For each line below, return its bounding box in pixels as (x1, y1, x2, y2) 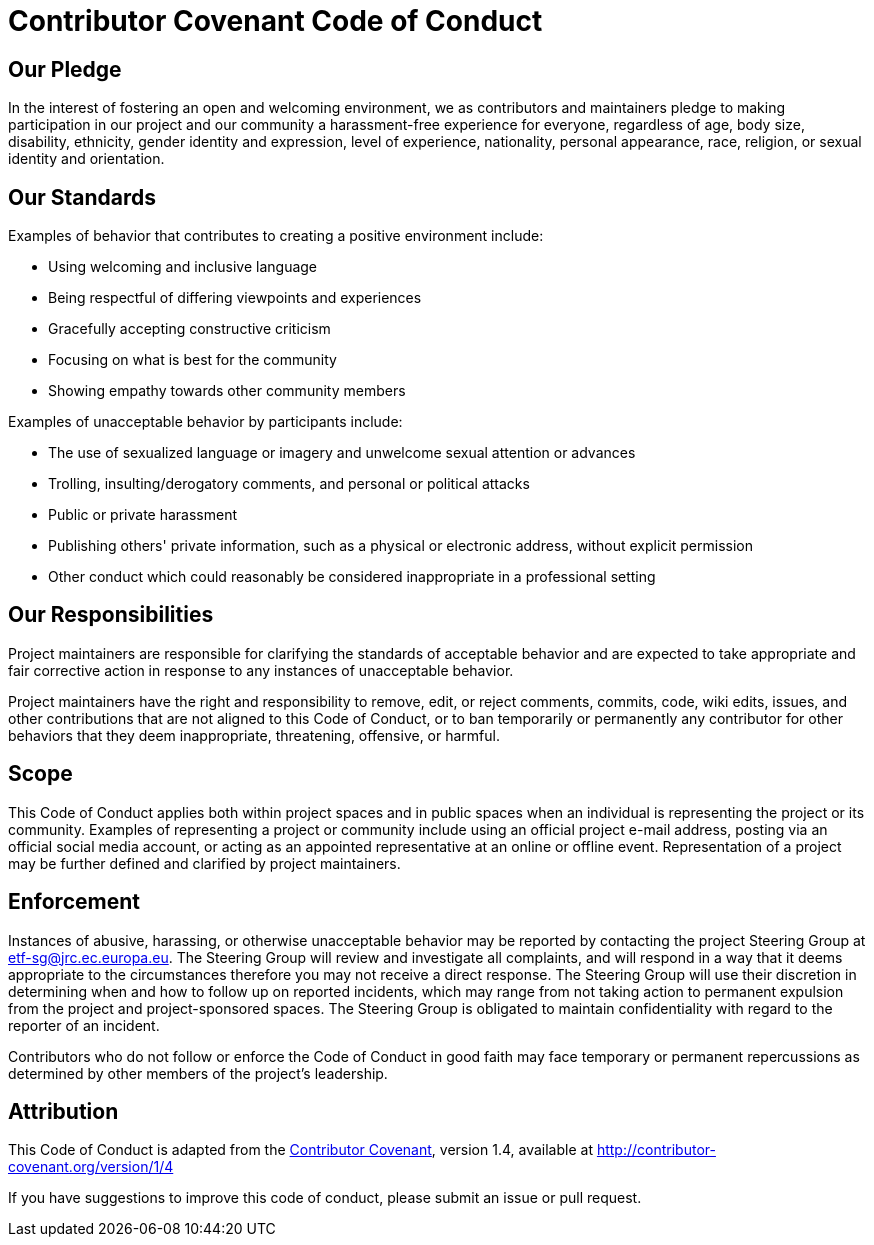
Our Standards (8, 184, 157, 210)
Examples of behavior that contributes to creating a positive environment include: (8, 227, 544, 245)
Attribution (8, 1098, 119, 1124)
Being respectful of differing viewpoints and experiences (48, 289, 422, 307)
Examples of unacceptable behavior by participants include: (8, 413, 403, 431)
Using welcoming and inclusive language (48, 258, 318, 276)
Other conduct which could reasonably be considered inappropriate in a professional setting (48, 568, 656, 586)
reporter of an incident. (8, 1016, 160, 1034)
